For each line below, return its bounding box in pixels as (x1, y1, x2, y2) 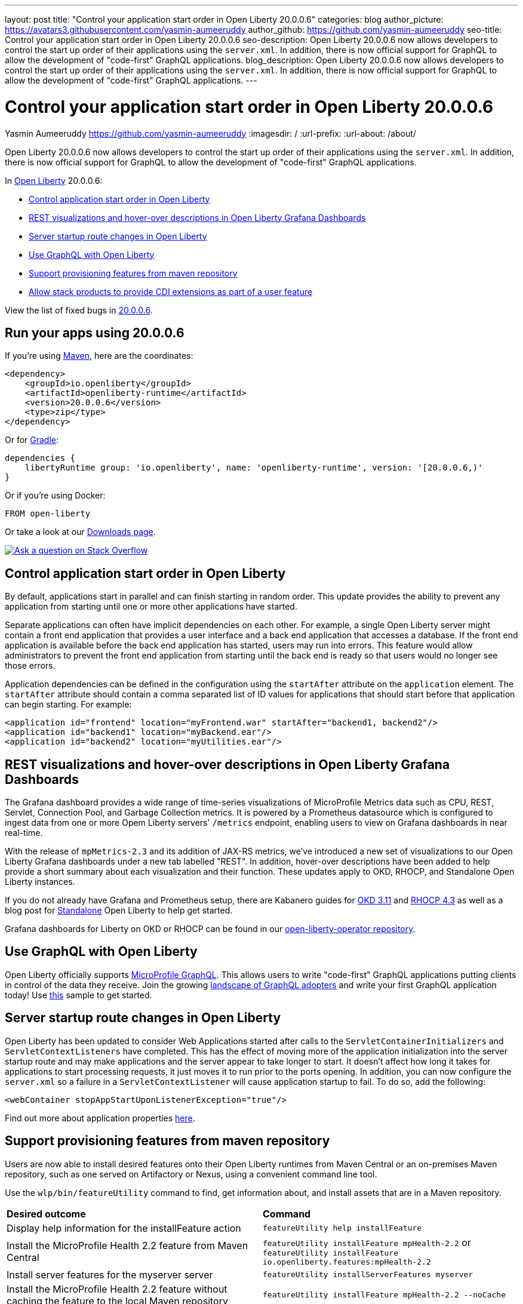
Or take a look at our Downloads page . (5, 527, 156, 537)
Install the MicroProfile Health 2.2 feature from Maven (7, 1239, 248, 1251)
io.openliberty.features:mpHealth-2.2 (263, 1257, 431, 1266)
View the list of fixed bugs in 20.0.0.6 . (5, 305, 153, 315)
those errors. (5, 660, 56, 671)
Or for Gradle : (5, 435, 59, 445)
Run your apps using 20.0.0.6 (5, 325, 184, 340)
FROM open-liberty (5, 509, 91, 519)
